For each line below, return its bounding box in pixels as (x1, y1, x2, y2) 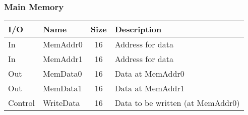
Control (8, 97, 35, 109)
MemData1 (42, 82, 82, 94)
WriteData (42, 97, 80, 109)
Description (114, 23, 162, 35)
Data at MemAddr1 (114, 82, 184, 94)
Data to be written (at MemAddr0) (114, 97, 240, 109)
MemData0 (42, 68, 82, 80)
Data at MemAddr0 (114, 68, 184, 80)
